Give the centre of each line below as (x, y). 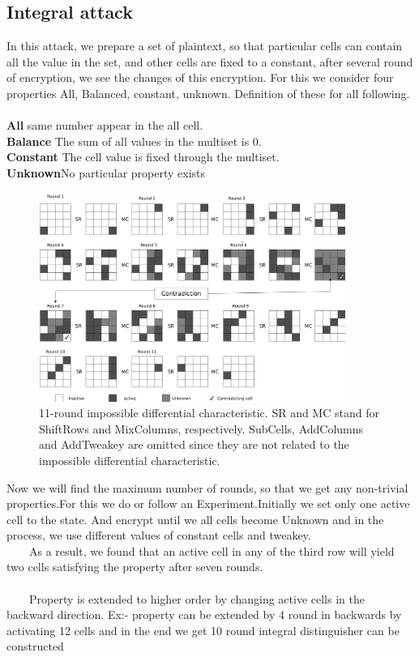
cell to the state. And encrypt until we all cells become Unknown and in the (195, 519)
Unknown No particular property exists (106, 172)
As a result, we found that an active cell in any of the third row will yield (212, 550)
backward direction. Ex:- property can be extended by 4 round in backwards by (204, 614)
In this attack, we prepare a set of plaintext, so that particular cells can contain (205, 46)
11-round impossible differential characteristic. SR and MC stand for (209, 413)
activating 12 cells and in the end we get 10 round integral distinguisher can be (203, 630)
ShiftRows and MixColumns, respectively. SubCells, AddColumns (201, 428)
